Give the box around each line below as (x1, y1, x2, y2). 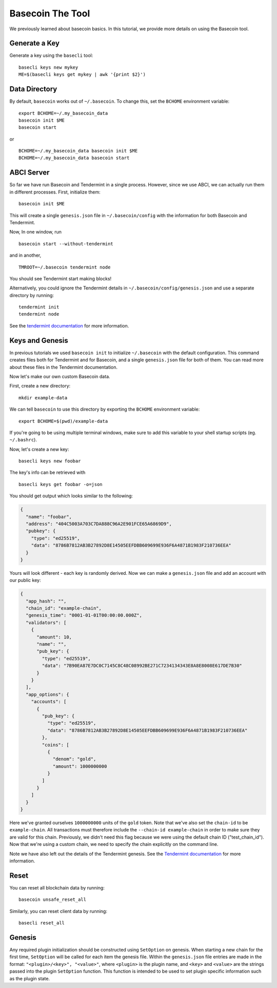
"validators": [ (26, 619, 67, 626)
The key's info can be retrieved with (9, 470, 86, 476)
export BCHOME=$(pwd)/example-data (18, 418, 108, 424)
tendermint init (18, 304, 60, 310)
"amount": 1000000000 (52, 763, 107, 769)
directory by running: (9, 292, 54, 298)
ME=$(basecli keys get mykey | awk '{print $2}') (18, 72, 146, 78)
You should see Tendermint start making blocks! (9, 275, 112, 282)
